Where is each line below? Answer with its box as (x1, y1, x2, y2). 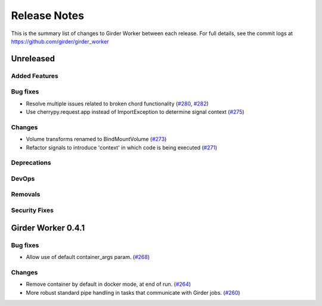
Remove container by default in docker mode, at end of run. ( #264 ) (26, 280, 191, 288)
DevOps (11, 174, 35, 183)
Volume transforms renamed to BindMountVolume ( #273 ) (26, 136, 167, 143)
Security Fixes (11, 206, 54, 214)
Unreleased (11, 54, 55, 64)
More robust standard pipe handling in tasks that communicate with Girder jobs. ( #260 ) (26, 289, 241, 296)
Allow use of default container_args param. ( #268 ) (26, 253, 150, 260)
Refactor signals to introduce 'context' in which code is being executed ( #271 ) (26, 143, 218, 151)
